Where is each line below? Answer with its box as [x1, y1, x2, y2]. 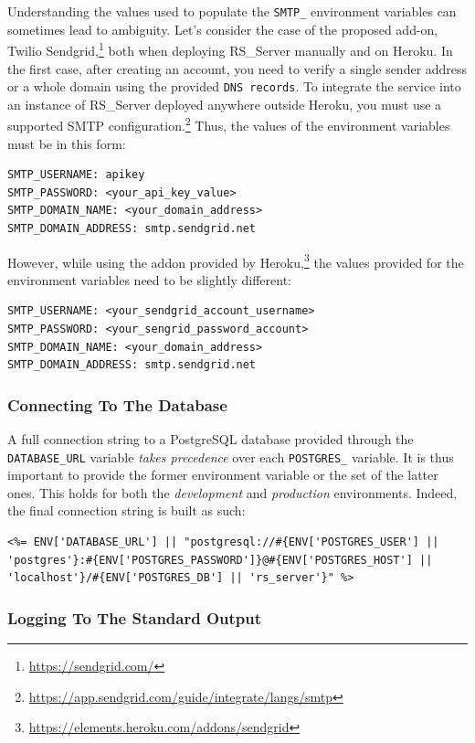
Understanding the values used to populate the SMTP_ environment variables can [7, 2, 457, 20]
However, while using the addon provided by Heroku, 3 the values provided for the [7, 249, 464, 271]
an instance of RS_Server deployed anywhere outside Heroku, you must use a [7, 94, 442, 113]
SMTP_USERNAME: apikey [7, 168, 145, 182]
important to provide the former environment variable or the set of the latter [7, 465, 438, 484]
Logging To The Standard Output [7, 606, 262, 629]
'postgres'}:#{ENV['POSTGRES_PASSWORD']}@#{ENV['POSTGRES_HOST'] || [7, 553, 433, 567]
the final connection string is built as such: [7, 501, 246, 520]
